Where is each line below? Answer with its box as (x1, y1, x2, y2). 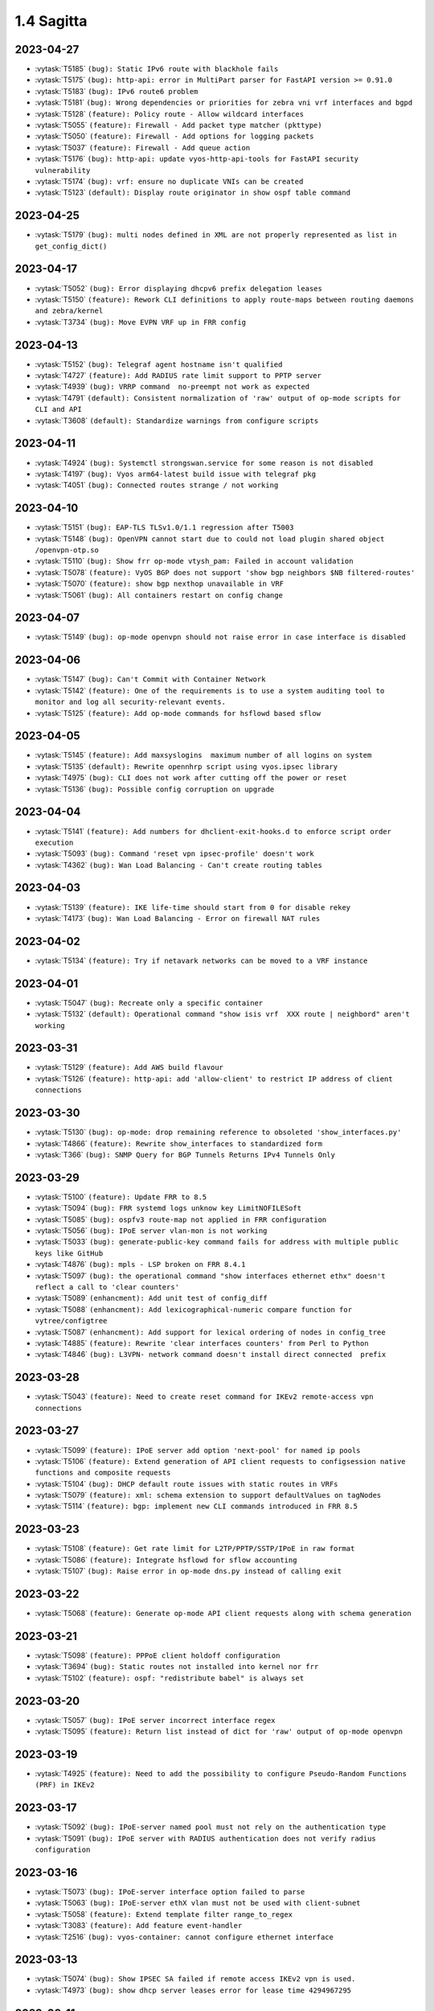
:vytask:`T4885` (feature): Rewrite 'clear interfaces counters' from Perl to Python (35, 1338, 369, 1347)
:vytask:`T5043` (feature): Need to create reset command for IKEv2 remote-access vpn (35, 1392, 374, 1401)
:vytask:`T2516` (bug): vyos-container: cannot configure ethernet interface (35, 1931, 334, 1942)
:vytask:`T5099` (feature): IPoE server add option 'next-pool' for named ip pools (35, 1445, 361, 1455)
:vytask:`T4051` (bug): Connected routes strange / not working (35, 480, 279, 490)
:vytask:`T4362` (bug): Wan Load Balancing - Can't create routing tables (35, 860, 323, 870)
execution (35, 837, 74, 847)
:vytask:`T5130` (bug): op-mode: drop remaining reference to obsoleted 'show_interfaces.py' (35, 1127, 402, 1137)
